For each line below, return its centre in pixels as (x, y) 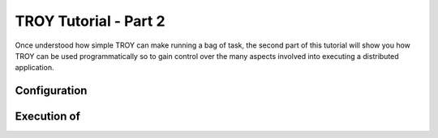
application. (34, 68)
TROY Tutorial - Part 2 (90, 21)
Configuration (51, 91)
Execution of (47, 117)
